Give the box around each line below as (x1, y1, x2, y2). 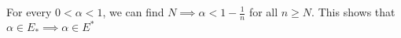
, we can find (102, 4, 164, 19)
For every (6, 4, 52, 19)
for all (248, 4, 278, 19)
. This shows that (311, 4, 395, 19)
